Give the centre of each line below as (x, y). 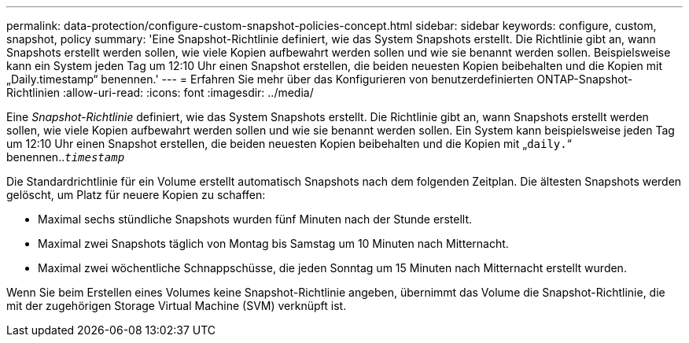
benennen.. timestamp (66, 157)
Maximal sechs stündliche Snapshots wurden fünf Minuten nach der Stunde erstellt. (255, 219)
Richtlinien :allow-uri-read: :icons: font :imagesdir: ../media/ (160, 92)
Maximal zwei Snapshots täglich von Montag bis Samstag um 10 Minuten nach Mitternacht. (273, 243)
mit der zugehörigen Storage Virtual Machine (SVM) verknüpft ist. (177, 306)
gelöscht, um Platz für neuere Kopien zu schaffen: (136, 195)
